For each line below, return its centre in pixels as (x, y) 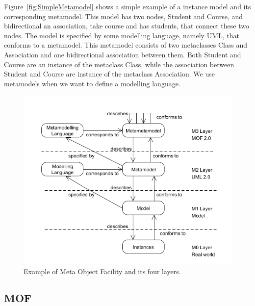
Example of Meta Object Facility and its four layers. (102, 271)
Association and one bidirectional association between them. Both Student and (123, 54)
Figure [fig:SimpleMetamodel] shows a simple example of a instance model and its (127, 6)
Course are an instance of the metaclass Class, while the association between (119, 64)
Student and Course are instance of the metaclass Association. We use (109, 74)
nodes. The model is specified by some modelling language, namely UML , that (122, 35)
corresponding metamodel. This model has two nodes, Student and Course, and (124, 16)
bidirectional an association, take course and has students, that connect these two (127, 26)
